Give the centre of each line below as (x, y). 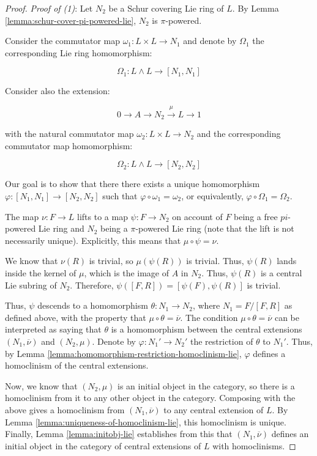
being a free (256, 216)
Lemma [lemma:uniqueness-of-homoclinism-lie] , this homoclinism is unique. (146, 421)
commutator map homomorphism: (69, 145)
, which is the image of (127, 272)
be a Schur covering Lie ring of (166, 8)
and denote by (210, 41)
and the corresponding (239, 134)
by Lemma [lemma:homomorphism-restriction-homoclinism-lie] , (123, 353)
